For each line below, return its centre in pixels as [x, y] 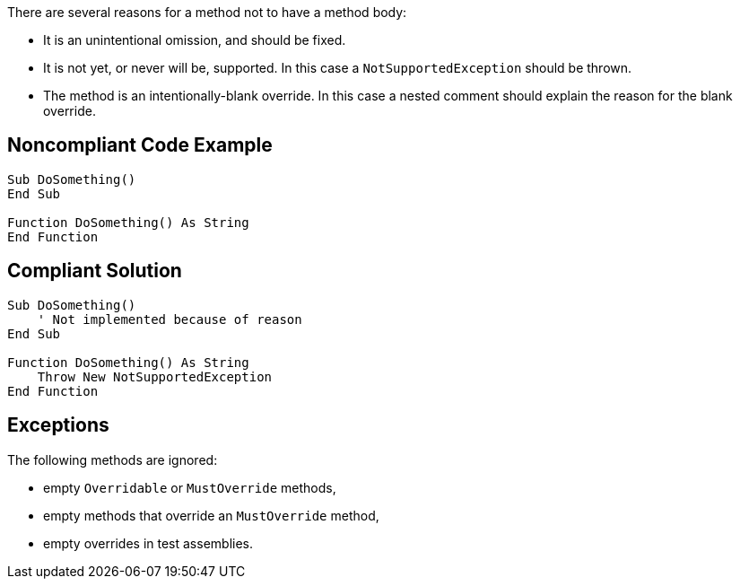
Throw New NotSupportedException [155, 376]
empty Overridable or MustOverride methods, [190, 487]
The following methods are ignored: [113, 459]
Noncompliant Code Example [140, 145]
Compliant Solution [95, 271]
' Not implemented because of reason [170, 319]
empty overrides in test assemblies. [148, 543]
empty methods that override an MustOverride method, [211, 515]
